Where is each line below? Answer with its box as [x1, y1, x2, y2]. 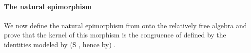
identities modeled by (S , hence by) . [4, 39, 116, 49]
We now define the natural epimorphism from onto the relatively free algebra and [4, 20, 247, 30]
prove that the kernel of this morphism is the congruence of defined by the [4, 30, 226, 40]
